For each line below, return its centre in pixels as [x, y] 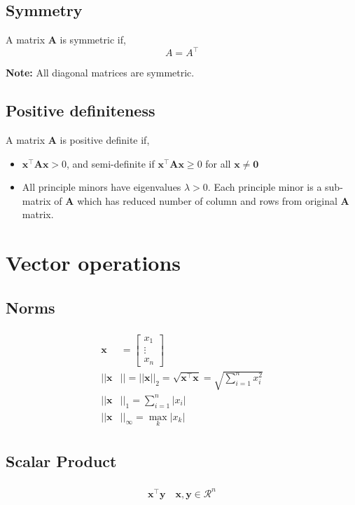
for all [218, 163]
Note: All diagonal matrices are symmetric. [100, 73]
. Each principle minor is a [265, 187]
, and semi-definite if [111, 163]
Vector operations [93, 263]
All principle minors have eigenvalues [102, 187]
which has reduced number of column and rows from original [207, 200]
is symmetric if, [93, 40]
